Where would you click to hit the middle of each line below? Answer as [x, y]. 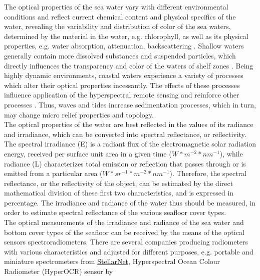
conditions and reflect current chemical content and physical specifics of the [120, 16]
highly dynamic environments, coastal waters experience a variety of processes [124, 75]
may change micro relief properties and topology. [79, 114]
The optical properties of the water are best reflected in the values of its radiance [129, 124]
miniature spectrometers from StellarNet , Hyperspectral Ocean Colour [112, 261]
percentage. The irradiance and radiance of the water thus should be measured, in [130, 202]
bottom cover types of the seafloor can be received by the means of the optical [124, 232]
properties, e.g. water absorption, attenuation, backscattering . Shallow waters [124, 46]
